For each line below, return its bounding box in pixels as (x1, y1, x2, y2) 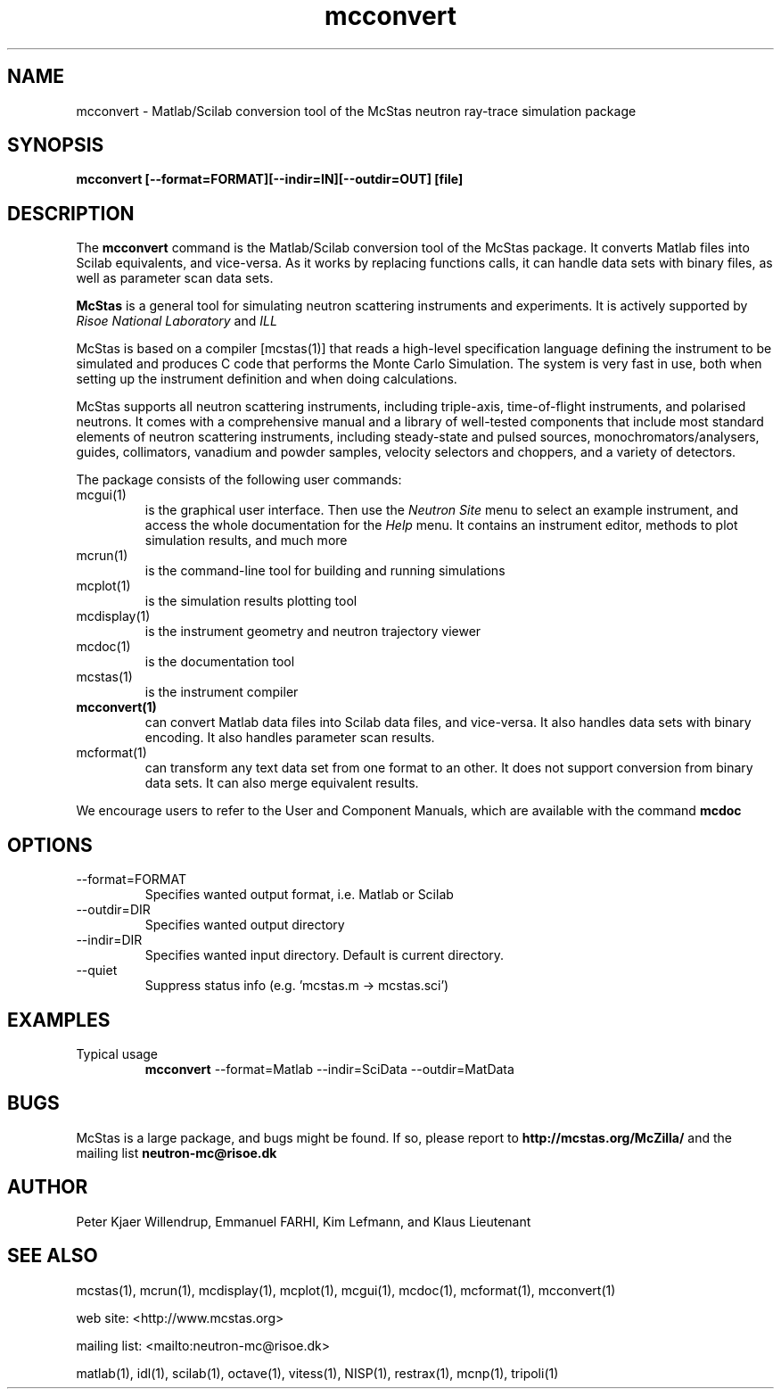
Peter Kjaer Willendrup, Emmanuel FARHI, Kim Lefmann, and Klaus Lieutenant (76, 1213, 531, 1229)
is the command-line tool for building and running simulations (144, 563, 506, 579)
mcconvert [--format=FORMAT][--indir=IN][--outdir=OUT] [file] (76, 171, 464, 187)
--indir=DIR (76, 932, 143, 948)
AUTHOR (7, 1176, 88, 1199)
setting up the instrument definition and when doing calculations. (76, 371, 457, 387)
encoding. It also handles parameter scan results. (144, 730, 435, 746)
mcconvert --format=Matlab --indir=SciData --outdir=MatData (144, 1061, 514, 1077)
